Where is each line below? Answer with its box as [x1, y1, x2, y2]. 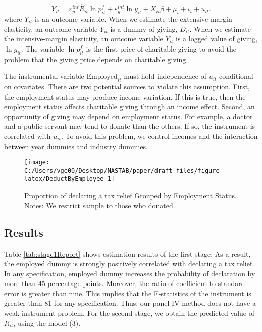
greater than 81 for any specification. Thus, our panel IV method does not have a [4, 298, 256, 308]
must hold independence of [124, 71, 206, 81]
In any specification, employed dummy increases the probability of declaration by [4, 268, 255, 278]
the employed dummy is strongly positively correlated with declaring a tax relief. [4, 258, 254, 269]
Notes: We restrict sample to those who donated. [24, 200, 175, 210]
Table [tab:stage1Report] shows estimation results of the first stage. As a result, [4, 248, 251, 259]
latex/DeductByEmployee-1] [24, 175, 115, 183]
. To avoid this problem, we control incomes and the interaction [61, 130, 258, 141]
